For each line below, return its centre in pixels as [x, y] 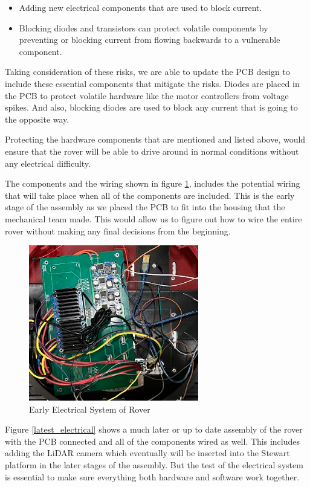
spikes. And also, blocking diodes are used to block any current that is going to [151, 107]
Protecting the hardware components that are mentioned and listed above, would [155, 139]
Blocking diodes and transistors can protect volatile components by [144, 27]
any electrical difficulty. [48, 163]
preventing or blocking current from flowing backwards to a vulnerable [150, 40]
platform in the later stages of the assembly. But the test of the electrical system [154, 465]
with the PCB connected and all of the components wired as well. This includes [152, 441]
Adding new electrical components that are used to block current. [140, 7]
